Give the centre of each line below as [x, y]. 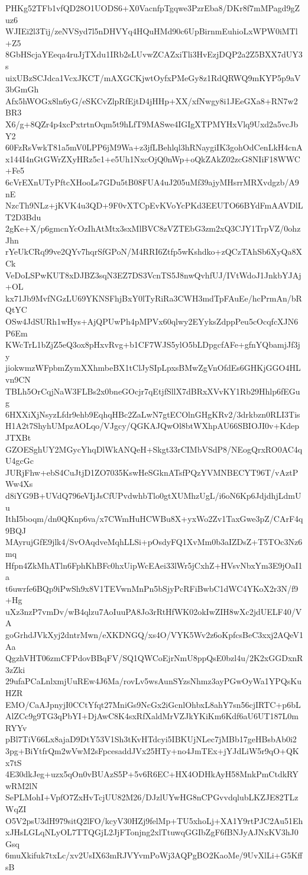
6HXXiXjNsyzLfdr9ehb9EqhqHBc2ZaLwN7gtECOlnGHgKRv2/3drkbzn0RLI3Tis [153, 414]
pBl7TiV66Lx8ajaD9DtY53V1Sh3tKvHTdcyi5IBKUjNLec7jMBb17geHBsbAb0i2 [151, 739]
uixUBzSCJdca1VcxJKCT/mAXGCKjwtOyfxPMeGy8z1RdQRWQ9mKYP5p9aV [153, 77]
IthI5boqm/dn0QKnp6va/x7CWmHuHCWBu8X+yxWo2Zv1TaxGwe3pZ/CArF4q [154, 519]
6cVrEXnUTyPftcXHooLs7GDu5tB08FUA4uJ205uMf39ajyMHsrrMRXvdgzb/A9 [152, 182]
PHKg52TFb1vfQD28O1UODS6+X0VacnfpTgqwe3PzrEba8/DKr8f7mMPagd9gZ [153, 8]
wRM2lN [22, 785]
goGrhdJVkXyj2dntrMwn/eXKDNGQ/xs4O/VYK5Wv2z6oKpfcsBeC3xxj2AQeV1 [154, 635]
